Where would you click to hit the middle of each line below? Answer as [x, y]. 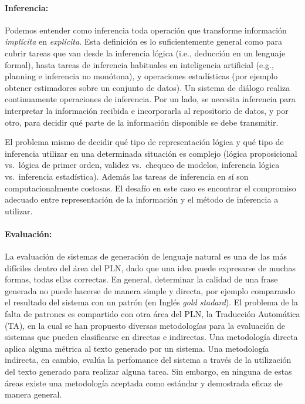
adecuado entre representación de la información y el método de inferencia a [142, 199]
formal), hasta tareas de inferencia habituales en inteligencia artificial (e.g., [139, 64]
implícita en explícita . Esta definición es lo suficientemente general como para [143, 41]
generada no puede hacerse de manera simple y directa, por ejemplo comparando [150, 290]
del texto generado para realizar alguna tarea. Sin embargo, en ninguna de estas [148, 371]
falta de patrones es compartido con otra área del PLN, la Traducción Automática [152, 314]
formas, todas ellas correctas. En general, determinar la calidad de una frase [141, 279]
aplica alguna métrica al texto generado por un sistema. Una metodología [137, 348]
